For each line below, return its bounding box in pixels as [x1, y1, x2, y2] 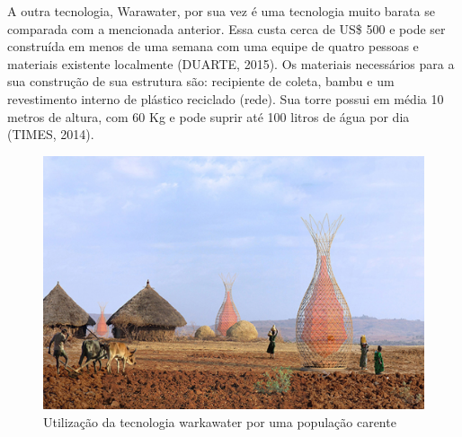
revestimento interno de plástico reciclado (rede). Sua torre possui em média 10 [7, 89, 444, 108]
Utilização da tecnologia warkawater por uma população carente [43, 412, 396, 431]
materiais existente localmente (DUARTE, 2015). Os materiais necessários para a [7, 54, 455, 73]
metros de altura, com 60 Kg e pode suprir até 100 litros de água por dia [7, 107, 410, 126]
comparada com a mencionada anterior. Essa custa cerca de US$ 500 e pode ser [7, 19, 446, 38]
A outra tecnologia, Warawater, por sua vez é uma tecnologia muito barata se [7, 2, 435, 20]
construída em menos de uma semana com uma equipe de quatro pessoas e [7, 37, 419, 56]
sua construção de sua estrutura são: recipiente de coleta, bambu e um [7, 72, 395, 91]
